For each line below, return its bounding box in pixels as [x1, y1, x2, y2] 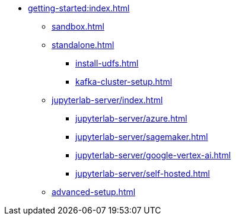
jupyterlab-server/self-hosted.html [75, 168, 210, 178]
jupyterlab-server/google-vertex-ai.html [75, 150, 231, 160]
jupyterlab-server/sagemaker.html [75, 132, 208, 142]
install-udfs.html [75, 58, 139, 68]
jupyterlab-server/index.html [52, 95, 163, 105]
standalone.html [52, 40, 114, 50]
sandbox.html [52, 21, 104, 31]
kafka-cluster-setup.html [75, 76, 173, 87]
